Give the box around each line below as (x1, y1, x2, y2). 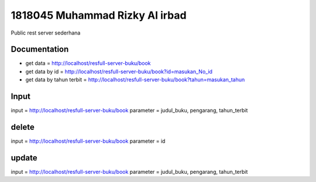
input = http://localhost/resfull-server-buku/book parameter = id (11, 138, 166, 145)
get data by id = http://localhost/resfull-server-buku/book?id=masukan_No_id (25, 68, 213, 75)
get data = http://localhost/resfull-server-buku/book (25, 60, 152, 67)
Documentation (11, 44, 69, 54)
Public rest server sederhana (11, 29, 81, 36)
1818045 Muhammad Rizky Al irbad (11, 9, 187, 22)
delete (11, 122, 35, 132)
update (11, 153, 37, 163)
